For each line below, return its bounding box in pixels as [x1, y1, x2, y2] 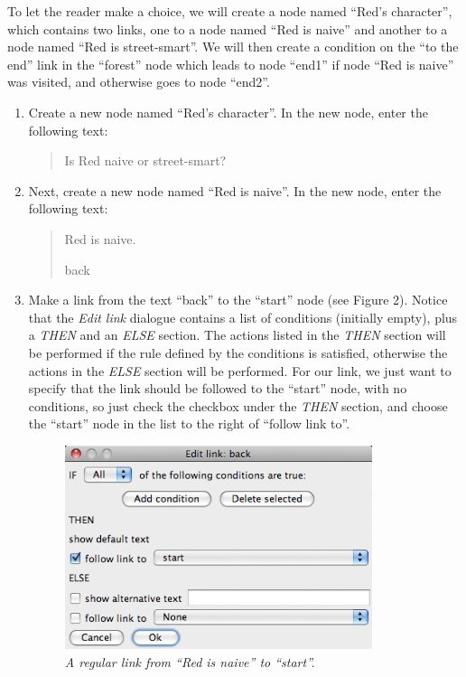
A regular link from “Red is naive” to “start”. [64, 652, 315, 671]
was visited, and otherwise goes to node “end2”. [7, 72, 270, 91]
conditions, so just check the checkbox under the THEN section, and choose [28, 396, 448, 415]
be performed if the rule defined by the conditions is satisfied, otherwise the [28, 343, 448, 362]
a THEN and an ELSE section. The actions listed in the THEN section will [28, 325, 446, 344]
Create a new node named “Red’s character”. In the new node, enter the [28, 102, 428, 121]
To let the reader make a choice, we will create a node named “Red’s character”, [7, 2, 452, 20]
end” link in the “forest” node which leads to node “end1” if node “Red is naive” [7, 54, 454, 73]
